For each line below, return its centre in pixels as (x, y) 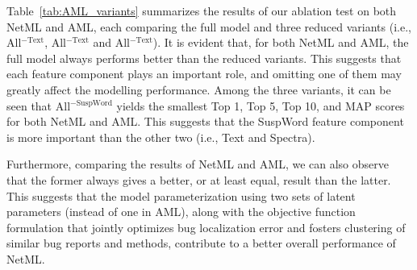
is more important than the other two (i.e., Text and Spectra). (161, 137)
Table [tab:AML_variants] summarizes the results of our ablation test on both (202, 10)
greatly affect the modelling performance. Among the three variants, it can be (199, 89)
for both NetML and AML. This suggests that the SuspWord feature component (205, 121)
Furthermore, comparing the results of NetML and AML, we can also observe (198, 164)
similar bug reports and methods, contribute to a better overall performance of (201, 243)
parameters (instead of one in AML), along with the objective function (181, 212)
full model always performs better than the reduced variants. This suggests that (204, 58)
